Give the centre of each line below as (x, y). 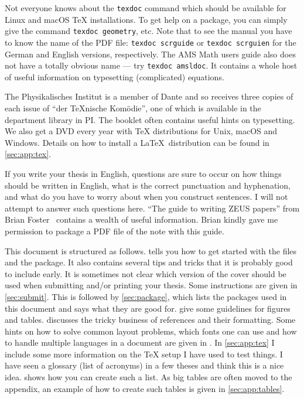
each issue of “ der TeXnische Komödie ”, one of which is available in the (133, 108)
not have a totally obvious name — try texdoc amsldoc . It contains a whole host (151, 65)
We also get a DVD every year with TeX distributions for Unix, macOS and (141, 131)
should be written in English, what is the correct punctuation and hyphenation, (148, 185)
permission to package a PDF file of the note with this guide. (115, 231)
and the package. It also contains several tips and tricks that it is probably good (149, 262)
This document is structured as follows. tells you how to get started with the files (151, 250)
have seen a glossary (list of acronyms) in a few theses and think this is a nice (144, 365)
